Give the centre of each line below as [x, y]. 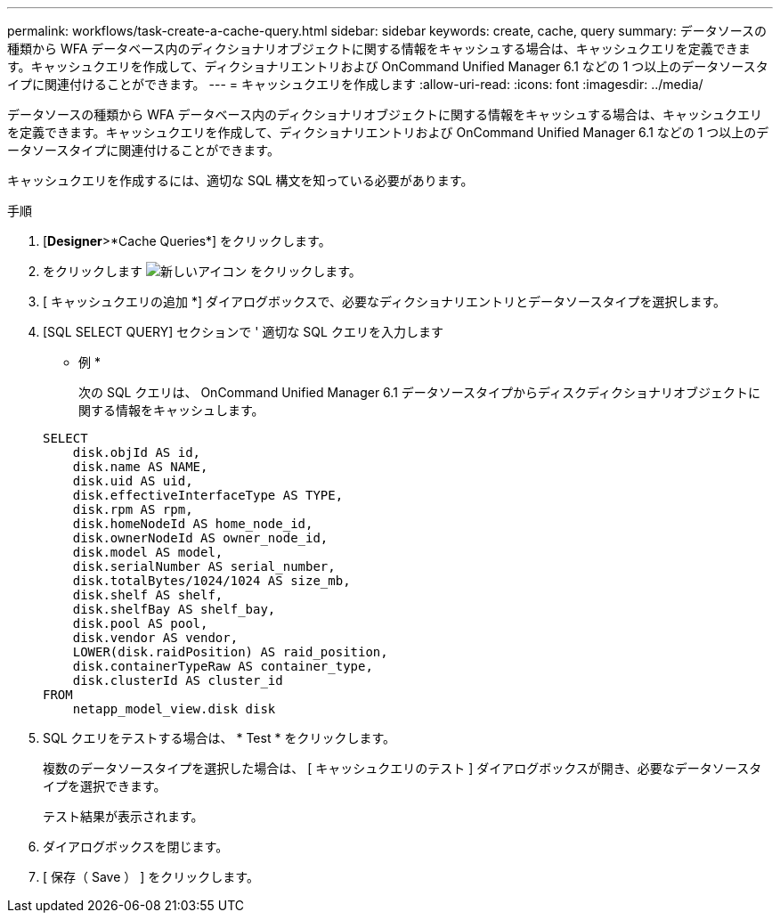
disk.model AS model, [148, 552]
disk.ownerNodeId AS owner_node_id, [200, 538]
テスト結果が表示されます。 [123, 816]
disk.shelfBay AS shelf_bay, [174, 609]
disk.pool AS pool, [140, 623]
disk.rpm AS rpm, [133, 509]
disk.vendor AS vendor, [155, 638]
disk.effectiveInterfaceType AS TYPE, [208, 495]
